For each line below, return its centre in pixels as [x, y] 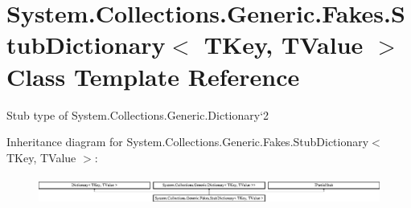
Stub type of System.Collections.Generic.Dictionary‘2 [138, 114]
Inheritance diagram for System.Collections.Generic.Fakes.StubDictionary [188, 142]
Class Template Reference [153, 76]
